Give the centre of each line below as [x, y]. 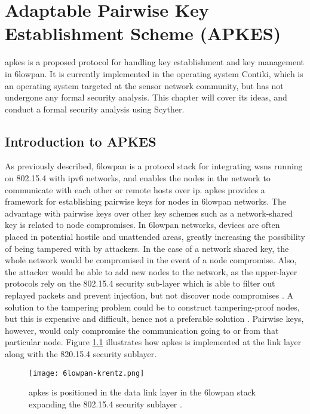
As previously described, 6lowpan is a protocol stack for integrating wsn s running [154, 166]
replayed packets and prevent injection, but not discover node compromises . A [149, 295]
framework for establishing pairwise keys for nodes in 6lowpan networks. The [145, 201]
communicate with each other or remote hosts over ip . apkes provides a [135, 189]
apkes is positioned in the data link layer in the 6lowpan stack [142, 392]
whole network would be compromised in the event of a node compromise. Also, [151, 260]
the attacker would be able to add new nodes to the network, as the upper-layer [151, 271]
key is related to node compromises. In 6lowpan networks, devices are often [142, 225]
